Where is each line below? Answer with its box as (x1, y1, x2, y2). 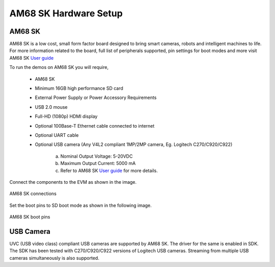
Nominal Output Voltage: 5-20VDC (60, 153, 133, 159)
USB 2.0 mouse (35, 104, 68, 110)
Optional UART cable (35, 132, 79, 138)
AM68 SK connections (9, 190, 57, 197)
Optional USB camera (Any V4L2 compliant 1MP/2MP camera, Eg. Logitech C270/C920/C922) (35, 141, 233, 148)
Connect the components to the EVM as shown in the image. (9, 179, 137, 185)
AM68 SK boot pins (9, 214, 50, 220)
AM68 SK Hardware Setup (9, 8, 123, 19)
